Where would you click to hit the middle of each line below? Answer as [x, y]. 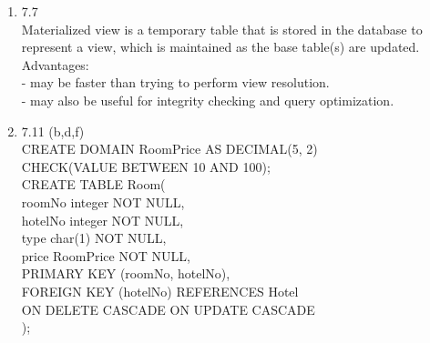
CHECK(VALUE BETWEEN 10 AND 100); [146, 166]
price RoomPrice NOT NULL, [106, 255]
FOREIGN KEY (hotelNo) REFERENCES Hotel [160, 291]
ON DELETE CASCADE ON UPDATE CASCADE [168, 309]
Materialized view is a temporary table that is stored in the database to [222, 29]
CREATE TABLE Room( [93, 184]
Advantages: [55, 64]
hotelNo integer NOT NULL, [102, 220]
